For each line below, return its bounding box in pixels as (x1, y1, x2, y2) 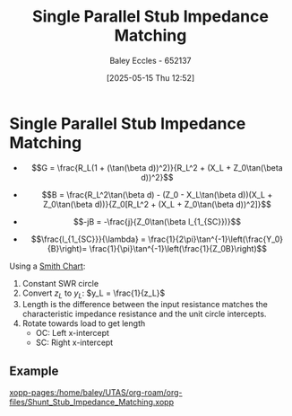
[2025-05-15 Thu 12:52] (106, 72, 195, 83)
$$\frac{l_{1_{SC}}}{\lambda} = (30, 234, 146, 244)
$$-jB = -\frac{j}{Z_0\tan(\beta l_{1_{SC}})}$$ (73, 216, 242, 226)
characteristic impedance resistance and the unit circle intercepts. (21, 308, 267, 320)
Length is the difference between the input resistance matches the (21, 299, 269, 310)
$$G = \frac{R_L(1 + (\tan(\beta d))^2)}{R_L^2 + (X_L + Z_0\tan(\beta (30, 162, 284, 173)
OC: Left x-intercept (35, 328, 110, 339)
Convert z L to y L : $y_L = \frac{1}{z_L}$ (21, 288, 166, 300)
